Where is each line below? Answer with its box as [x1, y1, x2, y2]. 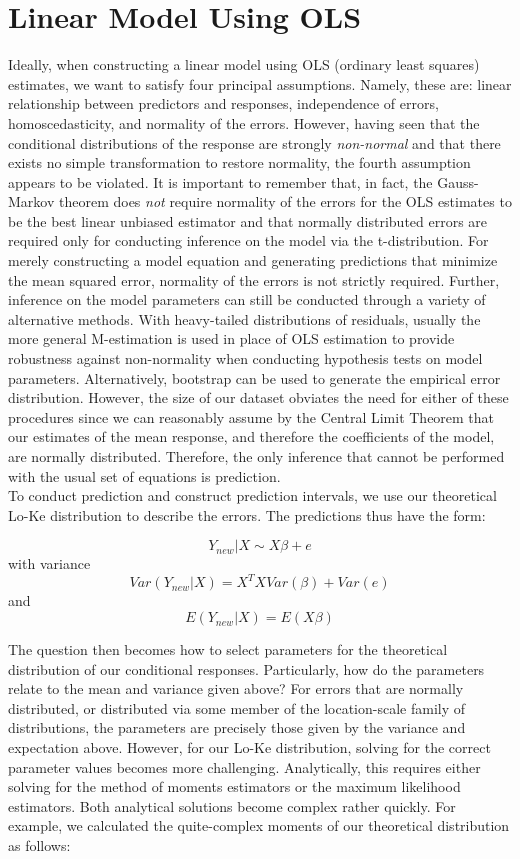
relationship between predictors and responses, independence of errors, [8, 93, 439, 114]
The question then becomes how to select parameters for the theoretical [8, 639, 448, 660]
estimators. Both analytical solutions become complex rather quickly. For [8, 795, 456, 816]
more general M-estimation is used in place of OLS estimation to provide [8, 328, 455, 349]
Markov [8, 191, 55, 212]
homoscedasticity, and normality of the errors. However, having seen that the [8, 112, 480, 133]
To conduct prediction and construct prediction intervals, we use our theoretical [8, 485, 497, 506]
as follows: [8, 835, 71, 855]
